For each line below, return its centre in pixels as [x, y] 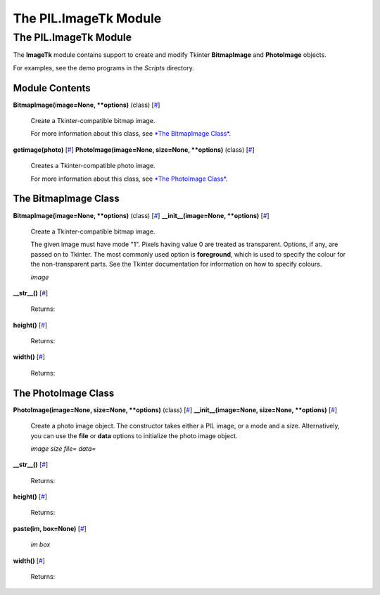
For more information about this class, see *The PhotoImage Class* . [129, 179]
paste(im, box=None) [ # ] [50, 528]
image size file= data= [63, 448]
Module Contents [52, 88]
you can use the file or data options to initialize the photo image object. [134, 435]
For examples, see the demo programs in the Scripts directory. [104, 68]
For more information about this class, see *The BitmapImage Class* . [131, 134]
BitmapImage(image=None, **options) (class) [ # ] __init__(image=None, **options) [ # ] [141, 215]
